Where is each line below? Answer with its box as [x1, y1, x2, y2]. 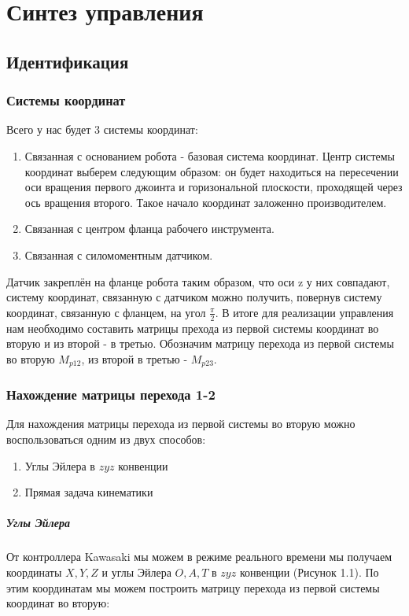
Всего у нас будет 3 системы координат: [6, 121, 198, 138]
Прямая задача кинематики [24, 484, 153, 500]
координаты [6, 563, 62, 580]
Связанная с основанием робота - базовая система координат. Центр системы [24, 147, 396, 164]
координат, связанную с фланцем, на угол [6, 304, 206, 320]
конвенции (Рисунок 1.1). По [239, 563, 379, 580]
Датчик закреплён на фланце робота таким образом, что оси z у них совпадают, [6, 273, 390, 290]
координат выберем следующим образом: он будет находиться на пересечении [24, 163, 399, 179]
